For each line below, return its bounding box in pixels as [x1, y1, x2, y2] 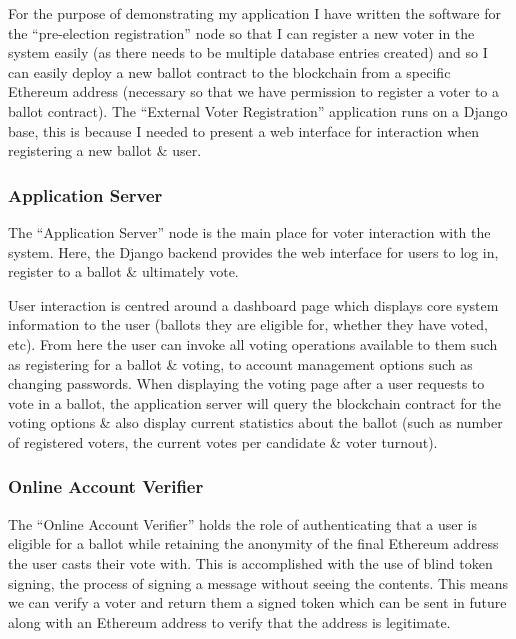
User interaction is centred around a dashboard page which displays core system [8, 294, 499, 315]
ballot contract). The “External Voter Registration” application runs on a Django [8, 100, 508, 121]
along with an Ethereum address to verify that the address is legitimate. [8, 611, 451, 632]
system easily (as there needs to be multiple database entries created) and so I [8, 42, 488, 63]
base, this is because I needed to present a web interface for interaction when [8, 120, 480, 141]
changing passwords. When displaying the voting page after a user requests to [8, 373, 485, 394]
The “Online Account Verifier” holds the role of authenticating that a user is [8, 513, 477, 534]
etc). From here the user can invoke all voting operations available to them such [8, 333, 498, 354]
